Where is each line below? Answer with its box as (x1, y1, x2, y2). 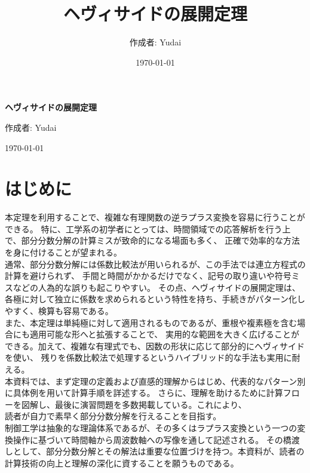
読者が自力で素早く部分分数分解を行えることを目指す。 (5, 410, 222, 422)
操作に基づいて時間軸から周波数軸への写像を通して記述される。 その (13, 433, 283, 446)
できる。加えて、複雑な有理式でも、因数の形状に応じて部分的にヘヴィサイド (5, 339, 305, 352)
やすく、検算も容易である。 (5, 304, 113, 317)
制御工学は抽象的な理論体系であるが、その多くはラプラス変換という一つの (5, 421, 297, 434)
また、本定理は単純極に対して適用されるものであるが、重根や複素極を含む (5, 316, 297, 328)
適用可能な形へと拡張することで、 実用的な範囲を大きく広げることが (29, 328, 299, 340)
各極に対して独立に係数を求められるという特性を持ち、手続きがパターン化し (5, 293, 305, 305)
